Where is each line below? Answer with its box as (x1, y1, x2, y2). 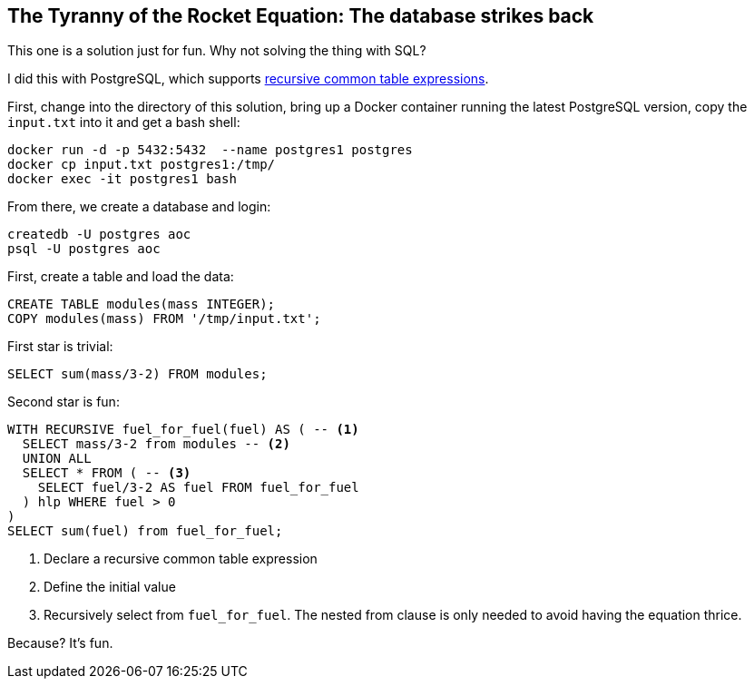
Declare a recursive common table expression (44, 551, 318, 567)
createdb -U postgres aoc (7, 227, 191, 242)
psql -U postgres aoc (7, 241, 161, 257)
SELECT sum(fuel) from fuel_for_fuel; (7, 524, 283, 539)
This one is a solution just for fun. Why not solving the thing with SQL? (7, 43, 426, 59)
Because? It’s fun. (7, 635, 113, 652)
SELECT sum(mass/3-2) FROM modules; (7, 367, 268, 382)
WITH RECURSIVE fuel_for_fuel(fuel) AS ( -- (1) (7, 422, 359, 437)
